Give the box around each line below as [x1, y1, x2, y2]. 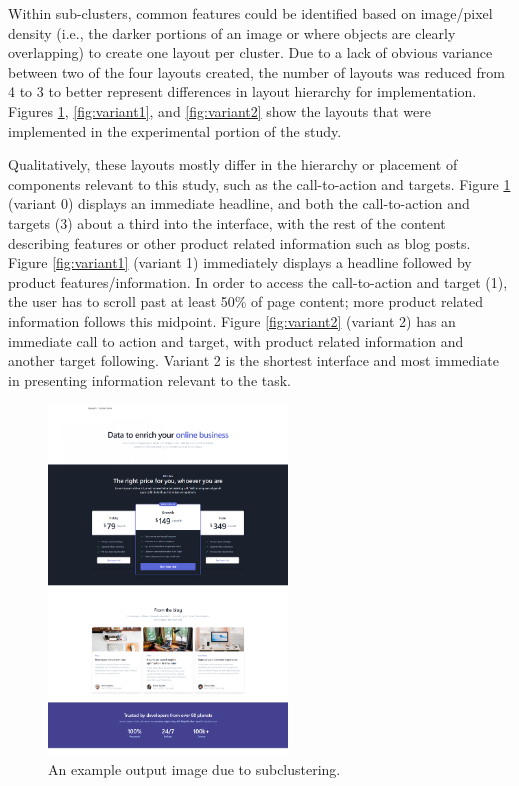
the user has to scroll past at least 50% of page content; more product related [8, 291, 483, 312]
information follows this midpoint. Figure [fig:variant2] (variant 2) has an [8, 310, 456, 331]
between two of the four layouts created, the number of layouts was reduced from [8, 61, 505, 82]
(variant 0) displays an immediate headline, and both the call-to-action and [8, 193, 470, 214]
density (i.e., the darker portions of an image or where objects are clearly [8, 22, 456, 43]
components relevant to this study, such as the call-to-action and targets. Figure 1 [8, 173, 511, 194]
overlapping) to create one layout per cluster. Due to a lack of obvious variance [8, 42, 493, 63]
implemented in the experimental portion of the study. [8, 120, 342, 141]
